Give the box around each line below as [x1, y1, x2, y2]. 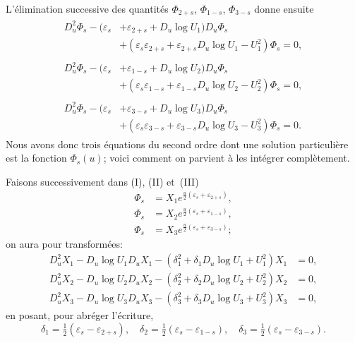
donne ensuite [254, 1, 314, 16]
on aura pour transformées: [6, 236, 123, 251]
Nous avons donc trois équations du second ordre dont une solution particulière [6, 136, 349, 151]
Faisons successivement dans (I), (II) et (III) [6, 174, 199, 188]
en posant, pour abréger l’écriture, [6, 308, 154, 323]
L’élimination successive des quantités [6, 1, 169, 16]
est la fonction [6, 150, 67, 165]
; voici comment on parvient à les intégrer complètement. [103, 150, 350, 165]
